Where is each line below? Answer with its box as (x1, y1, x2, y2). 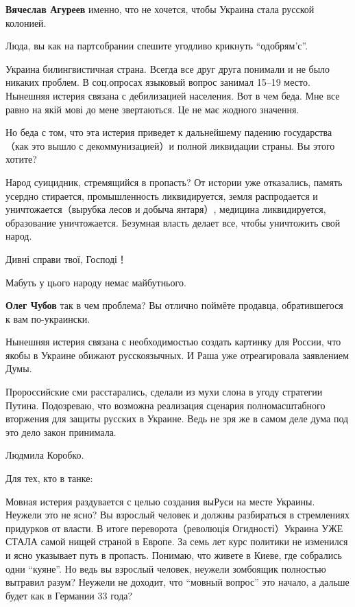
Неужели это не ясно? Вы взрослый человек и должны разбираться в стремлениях (5, 507, 350, 522)
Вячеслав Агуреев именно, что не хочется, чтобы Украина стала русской (5, 2, 315, 16)
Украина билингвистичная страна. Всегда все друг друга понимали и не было (5, 61, 330, 76)
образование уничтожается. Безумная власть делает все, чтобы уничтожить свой (5, 215, 341, 229)
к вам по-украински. (5, 311, 90, 325)
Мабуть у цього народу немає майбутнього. (5, 275, 186, 289)
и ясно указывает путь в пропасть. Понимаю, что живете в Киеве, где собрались (5, 548, 342, 562)
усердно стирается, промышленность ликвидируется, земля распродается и (5, 188, 318, 203)
